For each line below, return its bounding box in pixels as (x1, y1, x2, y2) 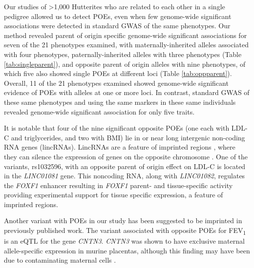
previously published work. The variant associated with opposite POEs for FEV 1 (4, 225, 246, 236)
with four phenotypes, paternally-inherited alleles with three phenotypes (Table (4, 49, 242, 59)
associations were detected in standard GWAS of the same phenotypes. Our (4, 20, 231, 31)
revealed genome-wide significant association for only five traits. (4, 106, 195, 116)
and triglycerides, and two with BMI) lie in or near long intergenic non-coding (11, 132, 245, 142)
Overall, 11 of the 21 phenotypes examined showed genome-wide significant (4, 77, 229, 88)
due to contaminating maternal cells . (4, 255, 116, 265)
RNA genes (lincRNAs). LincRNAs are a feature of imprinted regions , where (4, 142, 235, 152)
